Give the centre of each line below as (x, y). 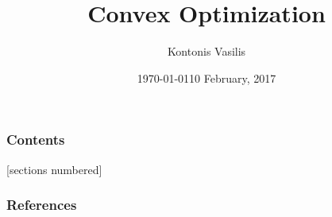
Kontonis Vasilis (207, 51)
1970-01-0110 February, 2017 (207, 77)
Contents (36, 139)
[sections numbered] (54, 169)
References (42, 205)
